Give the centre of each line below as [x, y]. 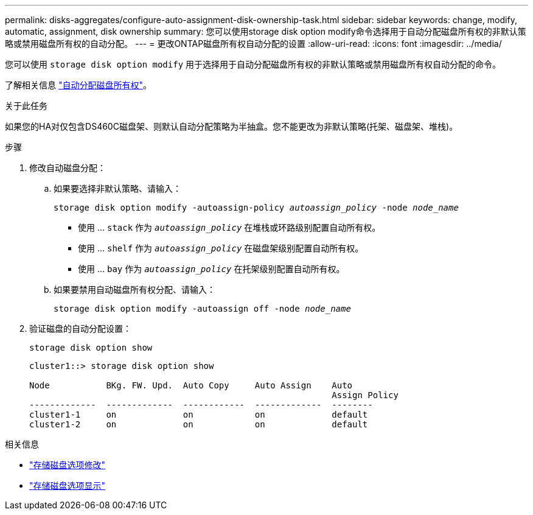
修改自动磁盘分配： [68, 168]
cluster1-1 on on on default [199, 415]
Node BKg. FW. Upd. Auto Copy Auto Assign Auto [191, 385]
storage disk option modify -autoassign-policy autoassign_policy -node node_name [256, 208]
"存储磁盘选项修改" [68, 465]
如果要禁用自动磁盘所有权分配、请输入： [134, 289]
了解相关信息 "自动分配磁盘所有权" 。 [78, 85]
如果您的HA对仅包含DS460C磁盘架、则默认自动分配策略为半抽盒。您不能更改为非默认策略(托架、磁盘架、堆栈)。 [232, 126]
